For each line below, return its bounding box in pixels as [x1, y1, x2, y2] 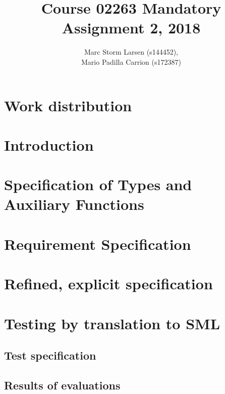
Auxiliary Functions [4, 194, 144, 214]
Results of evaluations [4, 377, 121, 392]
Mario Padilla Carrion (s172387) [81, 56, 181, 67]
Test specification [4, 347, 96, 363]
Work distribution [4, 95, 132, 115]
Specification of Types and [4, 174, 192, 195]
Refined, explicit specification [4, 273, 213, 294]
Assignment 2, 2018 [62, 17, 201, 38]
